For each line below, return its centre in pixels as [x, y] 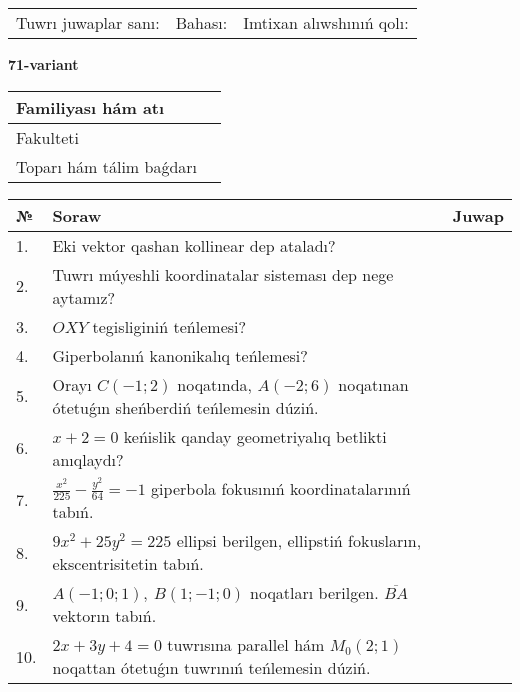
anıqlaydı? [88, 459]
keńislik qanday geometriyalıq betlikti [255, 436]
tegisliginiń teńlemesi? [169, 326]
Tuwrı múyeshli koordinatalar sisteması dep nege [223, 274]
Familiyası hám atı [90, 107]
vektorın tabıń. [104, 616]
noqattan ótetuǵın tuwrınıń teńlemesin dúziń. [211, 668]
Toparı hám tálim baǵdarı [107, 166]
